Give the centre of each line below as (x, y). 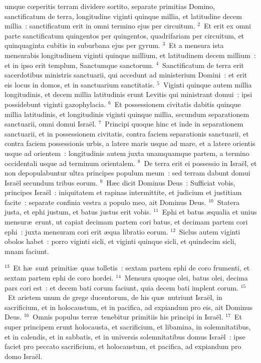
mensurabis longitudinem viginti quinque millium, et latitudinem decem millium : (130, 55)
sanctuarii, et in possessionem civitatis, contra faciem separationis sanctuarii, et (127, 133)
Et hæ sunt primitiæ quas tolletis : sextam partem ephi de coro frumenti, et (132, 268)
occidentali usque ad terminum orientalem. (70, 163)
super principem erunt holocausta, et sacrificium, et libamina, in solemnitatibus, (128, 326)
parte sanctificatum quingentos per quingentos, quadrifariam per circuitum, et (124, 35)
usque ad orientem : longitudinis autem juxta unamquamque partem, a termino (127, 153)
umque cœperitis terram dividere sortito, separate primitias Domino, (110, 6)
